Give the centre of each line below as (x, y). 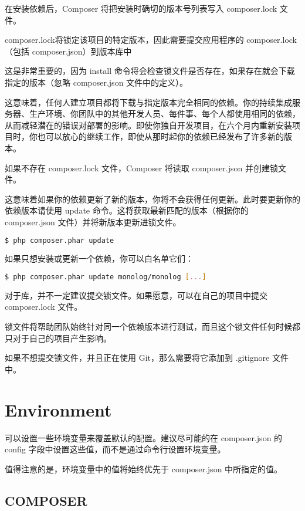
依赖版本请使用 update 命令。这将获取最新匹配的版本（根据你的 (127, 210)
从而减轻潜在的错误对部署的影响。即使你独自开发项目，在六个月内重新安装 (148, 125)
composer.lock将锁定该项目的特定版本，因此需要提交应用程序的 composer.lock (151, 40)
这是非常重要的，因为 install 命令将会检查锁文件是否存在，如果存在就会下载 (150, 71)
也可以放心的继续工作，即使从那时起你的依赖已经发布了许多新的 (160, 136)
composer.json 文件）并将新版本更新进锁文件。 (93, 221)
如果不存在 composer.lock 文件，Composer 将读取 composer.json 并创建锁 (141, 167)
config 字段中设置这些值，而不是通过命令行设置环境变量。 (115, 449)
